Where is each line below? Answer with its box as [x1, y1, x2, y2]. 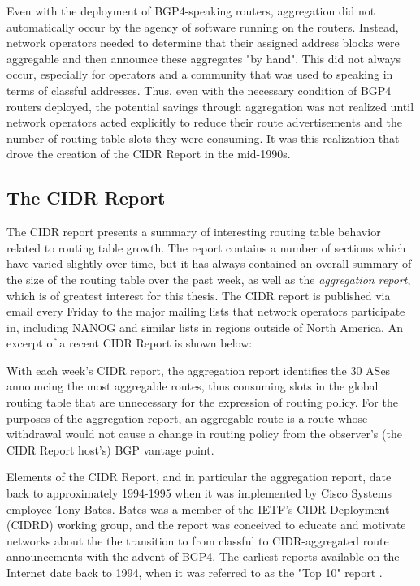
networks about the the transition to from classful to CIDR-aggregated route [6, 532, 389, 549]
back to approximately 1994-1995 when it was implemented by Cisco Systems [6, 485, 392, 502]
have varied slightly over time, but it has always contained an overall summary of [6, 255, 412, 272]
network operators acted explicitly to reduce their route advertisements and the [6, 114, 402, 131]
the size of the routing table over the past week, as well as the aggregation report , [6, 270, 411, 287]
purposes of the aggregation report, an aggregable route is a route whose [6, 409, 368, 426]
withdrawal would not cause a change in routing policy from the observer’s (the [6, 425, 402, 442]
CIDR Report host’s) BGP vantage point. [6, 441, 214, 458]
